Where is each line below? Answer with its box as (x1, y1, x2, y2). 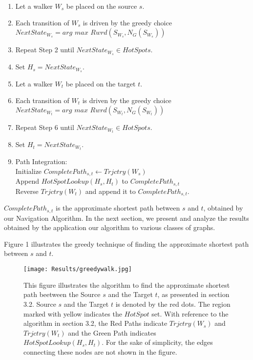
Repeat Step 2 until (15, 44, 74, 55)
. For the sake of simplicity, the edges (102, 337, 213, 347)
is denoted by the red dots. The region (115, 298, 231, 309)
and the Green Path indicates (68, 327, 156, 338)
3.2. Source (23, 298, 56, 309)
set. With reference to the (151, 308, 229, 318)
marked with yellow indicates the (23, 308, 122, 318)
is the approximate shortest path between (56, 203, 180, 213)
